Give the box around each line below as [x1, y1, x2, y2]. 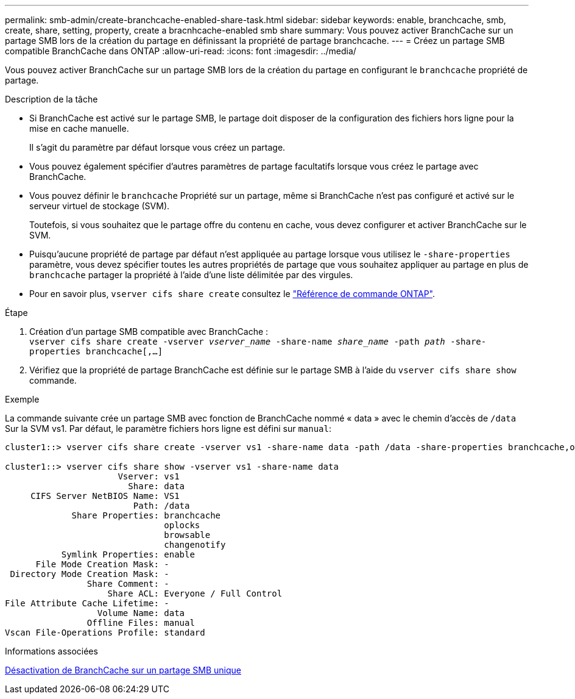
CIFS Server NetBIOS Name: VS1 [30, 491, 180, 501]
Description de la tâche [5, 94, 98, 104]
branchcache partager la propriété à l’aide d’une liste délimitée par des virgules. [29, 270, 353, 280]
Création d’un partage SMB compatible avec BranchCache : [29, 326, 269, 337]
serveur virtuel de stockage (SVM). [29, 201, 170, 211]
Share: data [128, 481, 185, 491]
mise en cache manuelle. [29, 123, 129, 134]
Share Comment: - [86, 579, 169, 589]
